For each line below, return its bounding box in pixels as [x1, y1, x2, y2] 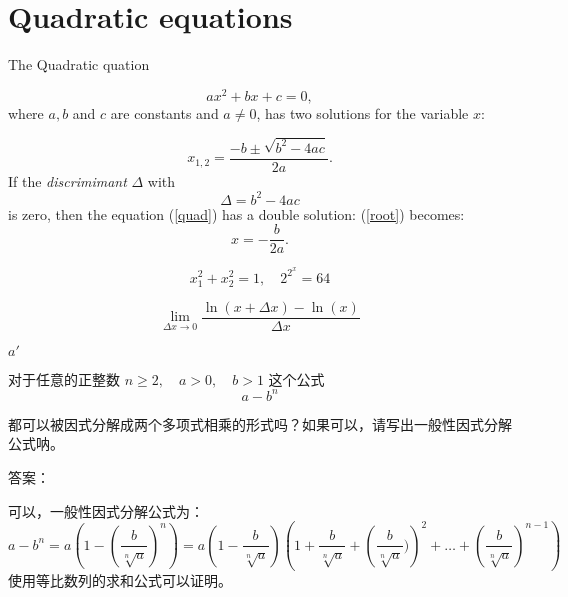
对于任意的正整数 [8, 368, 120, 389]
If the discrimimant [8, 170, 127, 191]
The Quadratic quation [8, 54, 150, 75]
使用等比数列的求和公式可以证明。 [8, 570, 232, 591]
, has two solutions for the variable [256, 102, 469, 123]
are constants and [110, 102, 219, 123]
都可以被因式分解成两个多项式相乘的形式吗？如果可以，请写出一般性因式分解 [8, 413, 512, 434]
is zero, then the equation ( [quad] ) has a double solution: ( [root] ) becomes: [8, 203, 465, 224]
